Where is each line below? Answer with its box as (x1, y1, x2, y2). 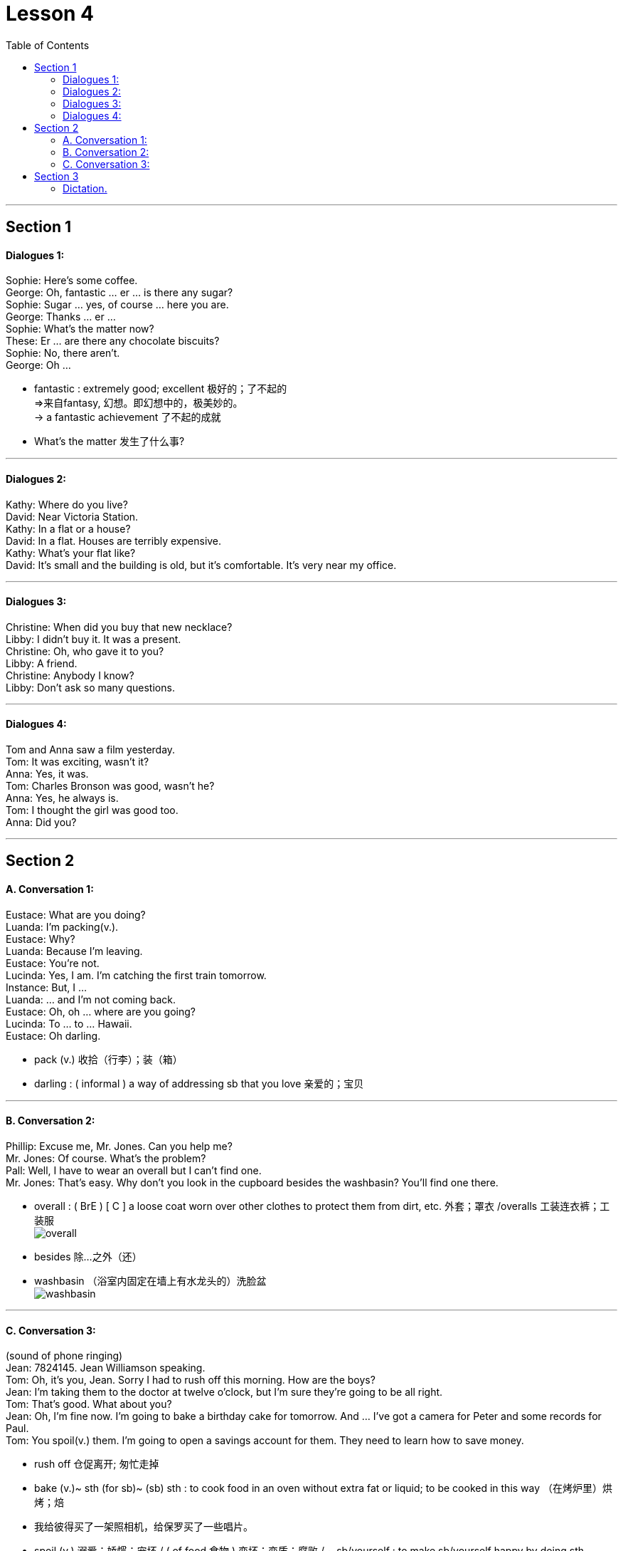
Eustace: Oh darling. (6, 1029, 101, 1042)
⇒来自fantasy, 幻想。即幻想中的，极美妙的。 (34, 397, 243, 409)
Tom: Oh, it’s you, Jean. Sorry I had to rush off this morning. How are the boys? (6, 1374, 376, 1386)
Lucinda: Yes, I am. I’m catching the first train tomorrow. (6, 968, 267, 981)
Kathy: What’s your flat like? (6, 546, 136, 559)
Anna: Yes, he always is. (6, 792, 119, 805)
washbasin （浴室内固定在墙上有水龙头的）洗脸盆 (34, 1274, 267, 1287)
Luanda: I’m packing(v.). (6, 920, 119, 933)
